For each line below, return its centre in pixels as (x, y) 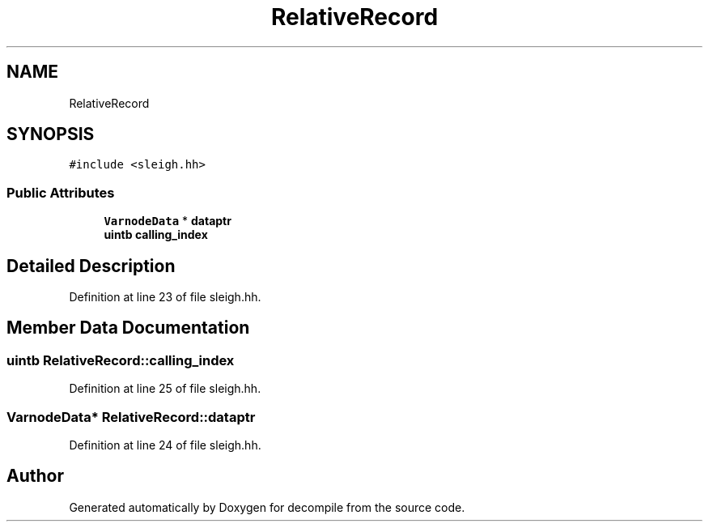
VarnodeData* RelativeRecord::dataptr (131, 417)
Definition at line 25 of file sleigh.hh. (165, 389)
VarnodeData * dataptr (168, 221)
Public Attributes (61, 192)
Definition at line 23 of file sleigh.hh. (165, 297)
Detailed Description (91, 266)
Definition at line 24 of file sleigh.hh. (165, 445)
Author (35, 476)
